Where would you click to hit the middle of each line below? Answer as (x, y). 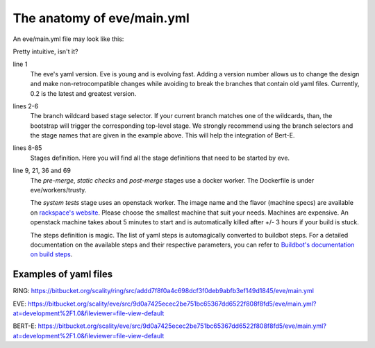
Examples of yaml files (63, 274)
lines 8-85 (27, 148)
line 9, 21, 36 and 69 (42, 171)
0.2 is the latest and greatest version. (83, 93)
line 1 (20, 64)
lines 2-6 (26, 106)
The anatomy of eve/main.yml (101, 18)
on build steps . (51, 254)
